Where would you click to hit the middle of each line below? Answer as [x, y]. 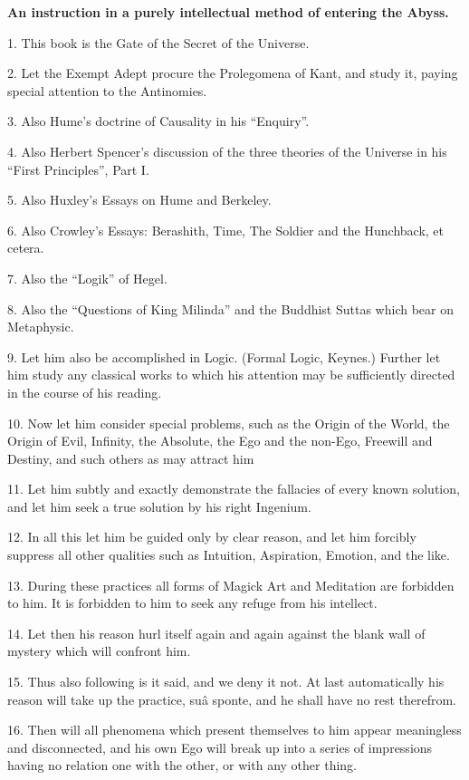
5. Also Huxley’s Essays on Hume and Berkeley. [139, 200]
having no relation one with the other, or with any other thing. [182, 765]
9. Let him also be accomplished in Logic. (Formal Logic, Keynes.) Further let [224, 356]
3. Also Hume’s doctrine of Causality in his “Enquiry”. [158, 121]
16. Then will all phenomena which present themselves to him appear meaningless [234, 730]
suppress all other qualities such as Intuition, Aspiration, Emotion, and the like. [229, 555]
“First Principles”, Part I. [78, 169]
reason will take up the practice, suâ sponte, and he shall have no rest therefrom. [232, 699]
